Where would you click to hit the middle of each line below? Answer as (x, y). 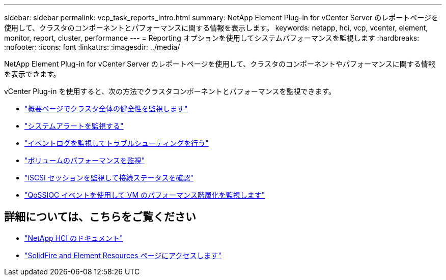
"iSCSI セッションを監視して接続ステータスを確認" (109, 178)
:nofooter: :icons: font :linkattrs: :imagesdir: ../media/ (92, 47)
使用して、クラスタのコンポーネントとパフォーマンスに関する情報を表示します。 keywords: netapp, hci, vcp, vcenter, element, (216, 28)
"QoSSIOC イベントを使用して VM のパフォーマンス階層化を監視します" (145, 195)
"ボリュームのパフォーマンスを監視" (85, 160)
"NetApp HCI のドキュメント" (74, 238)
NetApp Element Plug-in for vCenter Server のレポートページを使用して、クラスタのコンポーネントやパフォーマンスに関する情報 (220, 64)
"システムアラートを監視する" (74, 126)
